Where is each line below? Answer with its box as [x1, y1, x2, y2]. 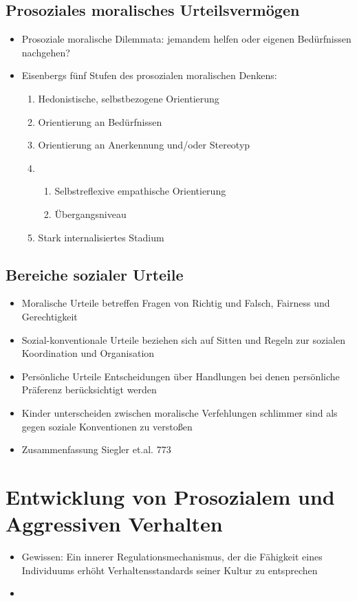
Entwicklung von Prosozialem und [6, 482, 335, 510]
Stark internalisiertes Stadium [38, 230, 164, 244]
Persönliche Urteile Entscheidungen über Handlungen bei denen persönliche [21, 369, 340, 383]
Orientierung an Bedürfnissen [38, 114, 162, 129]
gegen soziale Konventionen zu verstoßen [21, 419, 193, 433]
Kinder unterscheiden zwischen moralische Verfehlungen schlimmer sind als [21, 405, 338, 419]
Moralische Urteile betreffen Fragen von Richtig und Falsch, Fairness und [21, 296, 330, 310]
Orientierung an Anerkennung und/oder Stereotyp [38, 138, 250, 152]
